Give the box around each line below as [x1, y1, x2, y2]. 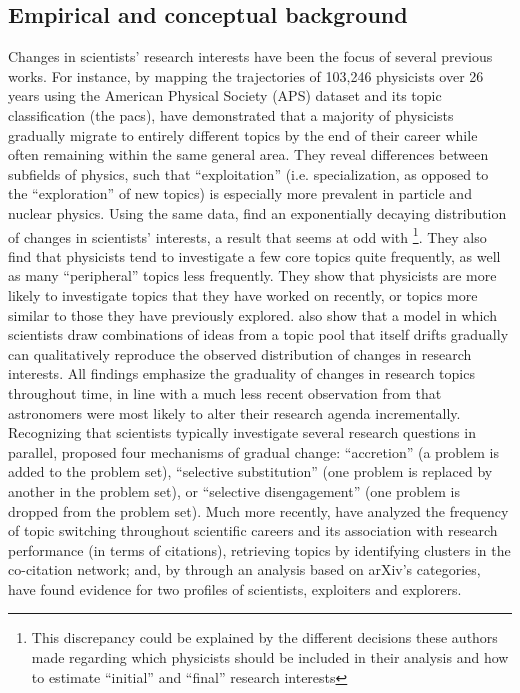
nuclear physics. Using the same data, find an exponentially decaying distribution [8, 202, 507, 223]
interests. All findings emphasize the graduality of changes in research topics [8, 363, 475, 384]
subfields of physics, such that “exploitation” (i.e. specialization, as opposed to [8, 163, 489, 184]
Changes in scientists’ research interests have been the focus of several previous [8, 46, 493, 67]
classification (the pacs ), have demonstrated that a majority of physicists [8, 104, 454, 125]
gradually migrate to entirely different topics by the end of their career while [8, 124, 478, 145]
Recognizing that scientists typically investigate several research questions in [8, 422, 476, 443]
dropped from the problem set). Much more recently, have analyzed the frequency [8, 500, 509, 521]
